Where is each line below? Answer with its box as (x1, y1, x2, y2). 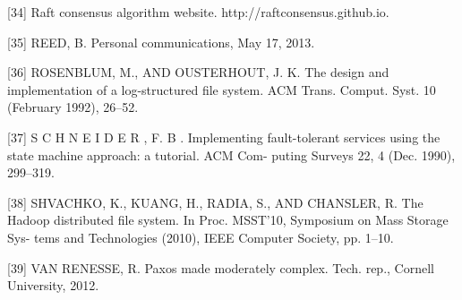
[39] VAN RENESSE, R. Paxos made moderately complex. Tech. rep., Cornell (7, 258, 434, 277)
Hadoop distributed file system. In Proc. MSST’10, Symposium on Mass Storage (7, 210, 449, 229)
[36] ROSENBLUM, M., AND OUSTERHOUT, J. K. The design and (7, 63, 389, 81)
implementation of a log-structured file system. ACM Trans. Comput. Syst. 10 (7, 80, 436, 99)
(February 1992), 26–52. (7, 98, 139, 116)
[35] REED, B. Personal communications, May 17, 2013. (7, 32, 315, 51)
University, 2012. (7, 276, 99, 295)
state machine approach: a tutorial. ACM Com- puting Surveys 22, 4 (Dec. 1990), (7, 145, 456, 164)
